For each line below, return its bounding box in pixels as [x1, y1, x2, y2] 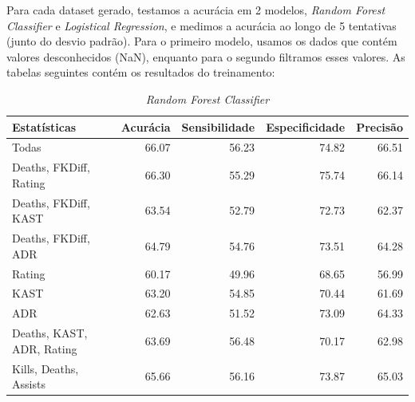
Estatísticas [12, 118, 77, 135]
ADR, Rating [12, 340, 77, 357]
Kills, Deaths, [12, 360, 79, 376]
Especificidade [266, 118, 346, 135]
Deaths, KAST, [12, 325, 88, 341]
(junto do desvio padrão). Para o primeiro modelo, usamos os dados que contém [6, 33, 397, 49]
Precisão [356, 118, 403, 135]
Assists [12, 376, 45, 392]
